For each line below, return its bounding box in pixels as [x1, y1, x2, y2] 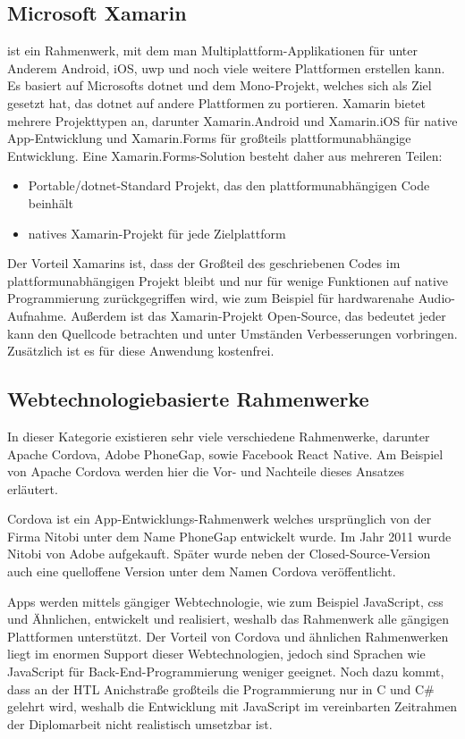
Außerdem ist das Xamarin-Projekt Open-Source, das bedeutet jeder [71, 306, 446, 324]
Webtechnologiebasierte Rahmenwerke [7, 385, 369, 413]
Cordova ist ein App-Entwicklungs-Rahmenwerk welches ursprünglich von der [7, 509, 432, 528]
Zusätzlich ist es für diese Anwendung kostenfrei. [7, 341, 275, 360]
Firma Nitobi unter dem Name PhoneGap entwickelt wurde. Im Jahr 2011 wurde [7, 526, 452, 545]
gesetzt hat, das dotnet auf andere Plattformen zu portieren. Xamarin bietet [7, 93, 427, 112]
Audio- [418, 289, 455, 307]
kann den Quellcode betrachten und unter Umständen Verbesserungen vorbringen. [7, 323, 458, 342]
